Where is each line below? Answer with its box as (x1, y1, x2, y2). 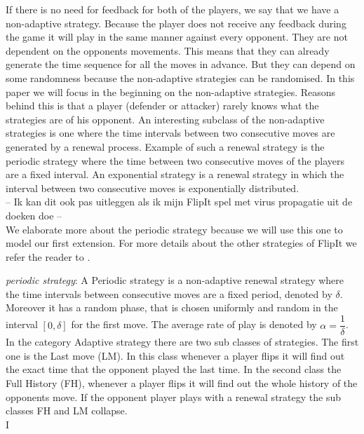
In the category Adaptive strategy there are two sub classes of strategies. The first (6, 334, 359, 349)
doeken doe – (6, 208, 62, 222)
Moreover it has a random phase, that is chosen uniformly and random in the (6, 300, 338, 315)
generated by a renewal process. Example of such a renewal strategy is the (6, 139, 325, 154)
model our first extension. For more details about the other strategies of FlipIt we (6, 236, 357, 250)
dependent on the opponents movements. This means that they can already (6, 43, 330, 57)
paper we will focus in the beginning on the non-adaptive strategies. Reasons (6, 84, 336, 99)
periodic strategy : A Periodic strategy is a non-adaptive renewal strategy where (6, 273, 344, 287)
